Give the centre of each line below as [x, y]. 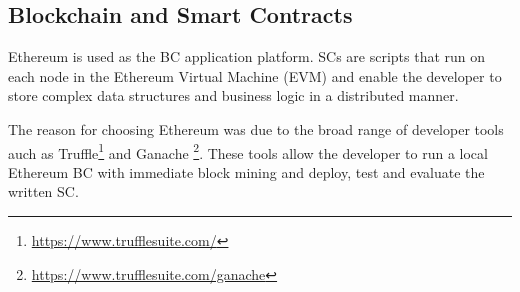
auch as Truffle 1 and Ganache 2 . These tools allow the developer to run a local [248, 151]
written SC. [43, 191]
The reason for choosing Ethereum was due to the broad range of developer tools [256, 128]
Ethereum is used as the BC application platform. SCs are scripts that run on [247, 56]
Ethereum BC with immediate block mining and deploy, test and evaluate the [246, 171]
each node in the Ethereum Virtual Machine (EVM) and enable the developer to [255, 75]
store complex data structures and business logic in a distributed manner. [233, 95]
